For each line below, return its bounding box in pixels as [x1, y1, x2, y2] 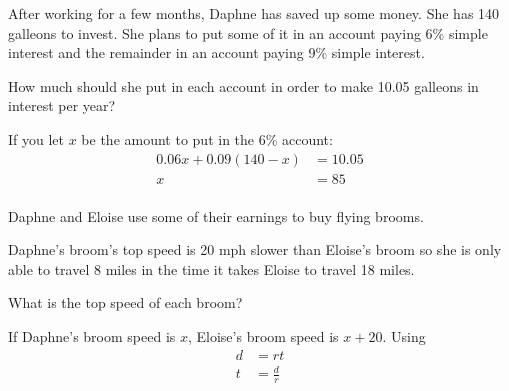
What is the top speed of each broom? [8, 292, 243, 313]
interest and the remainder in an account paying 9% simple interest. [8, 42, 425, 63]
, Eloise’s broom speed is [187, 326, 339, 347]
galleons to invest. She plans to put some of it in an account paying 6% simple [8, 22, 488, 43]
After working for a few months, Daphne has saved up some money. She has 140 [8, 3, 500, 23]
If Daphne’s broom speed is [8, 326, 176, 347]
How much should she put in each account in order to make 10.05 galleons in [8, 75, 479, 96]
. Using [382, 326, 426, 347]
